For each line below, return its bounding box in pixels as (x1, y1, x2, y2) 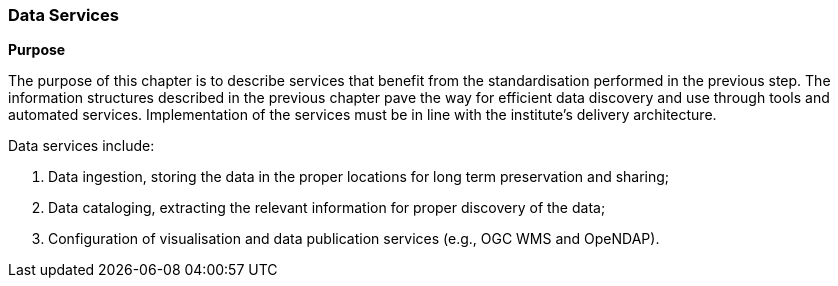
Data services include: (8, 137, 155, 155)
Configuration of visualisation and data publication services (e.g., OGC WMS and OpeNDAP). (48, 230, 660, 248)
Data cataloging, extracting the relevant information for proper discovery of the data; (48, 199, 606, 217)
